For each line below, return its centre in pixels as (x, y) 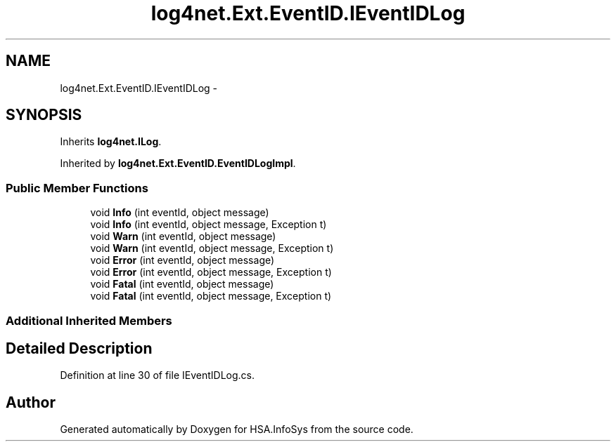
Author (31, 402)
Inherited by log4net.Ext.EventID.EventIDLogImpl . (178, 164)
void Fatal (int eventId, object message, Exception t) (211, 296)
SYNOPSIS (44, 115)
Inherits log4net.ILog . (111, 142)
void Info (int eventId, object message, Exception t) (208, 225)
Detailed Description (79, 348)
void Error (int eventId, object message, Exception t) (211, 272)
